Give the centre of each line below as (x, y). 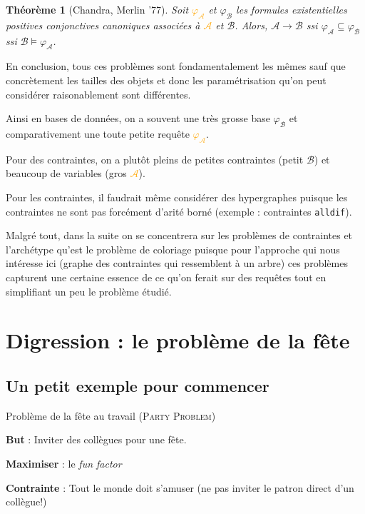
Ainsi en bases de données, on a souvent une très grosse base (138, 118)
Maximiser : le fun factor (64, 463)
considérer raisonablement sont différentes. (98, 94)
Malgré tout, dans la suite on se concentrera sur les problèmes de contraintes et (179, 235)
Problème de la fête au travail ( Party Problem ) (111, 415)
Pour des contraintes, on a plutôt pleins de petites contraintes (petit (155, 159)
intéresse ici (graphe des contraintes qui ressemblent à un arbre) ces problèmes (177, 263)
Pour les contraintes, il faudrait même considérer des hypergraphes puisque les (177, 197)
